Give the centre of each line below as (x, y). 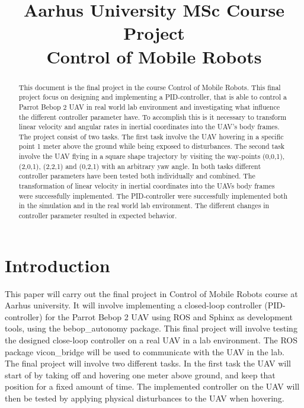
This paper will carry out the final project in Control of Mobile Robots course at (151, 293)
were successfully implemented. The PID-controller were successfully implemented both (153, 195)
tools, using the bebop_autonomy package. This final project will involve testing (151, 328)
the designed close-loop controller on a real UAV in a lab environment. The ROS (151, 340)
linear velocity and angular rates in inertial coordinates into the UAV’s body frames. (149, 127)
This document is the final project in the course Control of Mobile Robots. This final (150, 87)
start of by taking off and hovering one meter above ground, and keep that (140, 374)
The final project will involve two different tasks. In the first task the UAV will (148, 363)
